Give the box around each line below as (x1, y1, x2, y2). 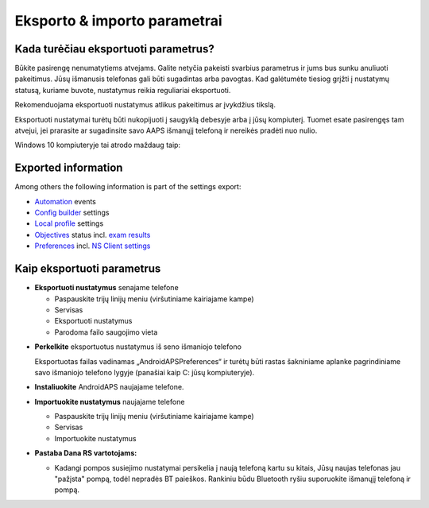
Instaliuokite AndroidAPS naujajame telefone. (34, 382, 184, 392)
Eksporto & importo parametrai (14, 12, 222, 29)
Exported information (14, 161, 123, 175)
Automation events (34, 196, 97, 206)
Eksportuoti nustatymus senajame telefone (34, 283, 179, 293)
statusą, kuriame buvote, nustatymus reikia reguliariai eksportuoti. (14, 85, 231, 95)
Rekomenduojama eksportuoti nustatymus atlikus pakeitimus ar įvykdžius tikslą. (14, 100, 276, 110)
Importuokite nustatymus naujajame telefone (34, 397, 185, 406)
